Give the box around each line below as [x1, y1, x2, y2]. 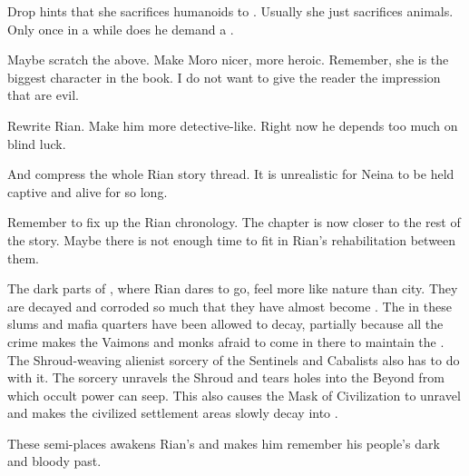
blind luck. [7, 134, 66, 153]
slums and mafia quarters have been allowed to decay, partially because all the [7, 314, 444, 333]
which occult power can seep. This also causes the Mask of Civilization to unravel [7, 385, 461, 404]
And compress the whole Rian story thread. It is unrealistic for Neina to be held [7, 164, 454, 183]
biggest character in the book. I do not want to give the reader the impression [7, 67, 441, 86]
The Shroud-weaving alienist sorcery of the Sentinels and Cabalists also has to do [7, 350, 460, 369]
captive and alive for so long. [7, 182, 168, 201]
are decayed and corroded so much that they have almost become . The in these [7, 296, 452, 315]
